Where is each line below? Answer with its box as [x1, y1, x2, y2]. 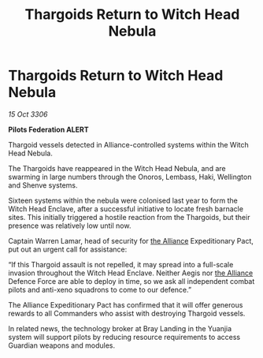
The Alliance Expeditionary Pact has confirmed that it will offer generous [8, 300, 243, 309]
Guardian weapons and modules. [8, 341, 116, 350]
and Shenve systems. [8, 180, 78, 190]
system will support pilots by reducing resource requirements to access [8, 332, 241, 341]
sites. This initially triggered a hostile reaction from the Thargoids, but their [8, 212, 250, 222]
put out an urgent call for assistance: [8, 244, 128, 254]
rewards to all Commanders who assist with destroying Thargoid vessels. [8, 308, 246, 318]
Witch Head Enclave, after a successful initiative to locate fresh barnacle [8, 203, 244, 214]
